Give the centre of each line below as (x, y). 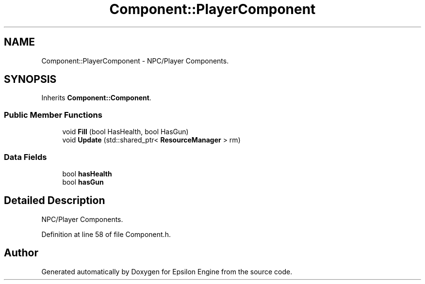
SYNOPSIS (30, 79)
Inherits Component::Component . (96, 98)
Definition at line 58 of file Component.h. (106, 234)
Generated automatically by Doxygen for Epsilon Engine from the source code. (167, 271)
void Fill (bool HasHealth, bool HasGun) (125, 132)
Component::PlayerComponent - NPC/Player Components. (135, 61)
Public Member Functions (53, 115)
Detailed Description (55, 201)
